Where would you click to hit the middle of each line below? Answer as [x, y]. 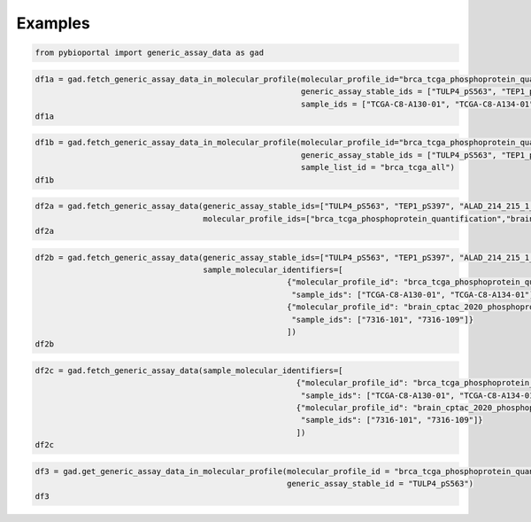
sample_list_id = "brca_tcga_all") [378, 168]
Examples [53, 23]
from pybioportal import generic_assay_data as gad [150, 53]
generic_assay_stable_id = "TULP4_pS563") [380, 484]
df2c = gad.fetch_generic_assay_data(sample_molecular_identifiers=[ [189, 370]
